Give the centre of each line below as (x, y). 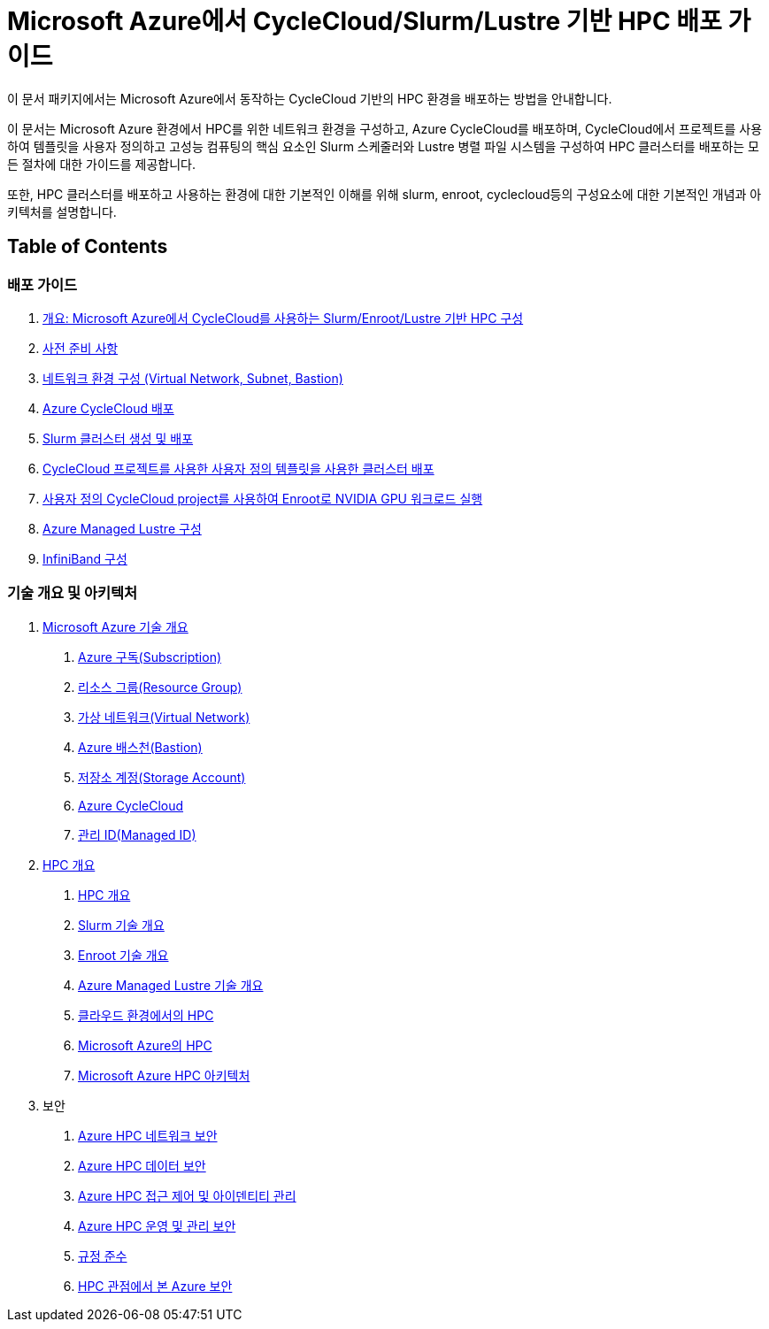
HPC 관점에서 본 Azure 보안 (155, 1286)
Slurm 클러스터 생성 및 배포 (118, 438)
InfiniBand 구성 (85, 558)
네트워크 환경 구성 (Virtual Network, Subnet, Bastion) (193, 378)
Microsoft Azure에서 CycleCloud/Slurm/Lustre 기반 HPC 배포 (365, 21)
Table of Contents (88, 247)
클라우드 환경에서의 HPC (146, 1015)
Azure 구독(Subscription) (150, 657)
